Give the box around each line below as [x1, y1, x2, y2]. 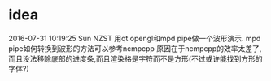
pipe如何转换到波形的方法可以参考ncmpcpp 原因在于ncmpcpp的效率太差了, [8, 43, 262, 53]
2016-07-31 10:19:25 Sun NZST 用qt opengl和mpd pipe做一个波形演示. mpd [8, 33, 261, 43]
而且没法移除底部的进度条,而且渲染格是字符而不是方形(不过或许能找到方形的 [8, 53, 263, 63]
